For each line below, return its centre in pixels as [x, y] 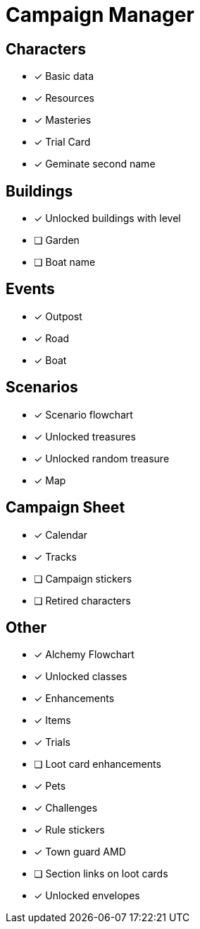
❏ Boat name [65, 262]
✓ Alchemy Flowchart [84, 655]
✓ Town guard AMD [80, 852]
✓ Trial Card [62, 142]
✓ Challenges [66, 808]
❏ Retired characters [82, 600]
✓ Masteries [63, 120]
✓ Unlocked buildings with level [107, 218]
